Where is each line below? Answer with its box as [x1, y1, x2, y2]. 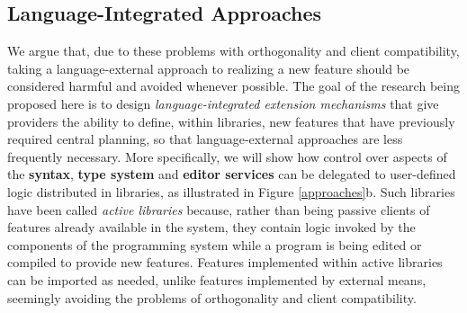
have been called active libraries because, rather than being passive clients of [7, 200, 430, 219]
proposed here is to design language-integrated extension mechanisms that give [7, 94, 439, 112]
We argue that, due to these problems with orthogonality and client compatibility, [7, 41, 460, 60]
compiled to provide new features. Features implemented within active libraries [7, 253, 443, 272]
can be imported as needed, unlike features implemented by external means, [7, 270, 427, 289]
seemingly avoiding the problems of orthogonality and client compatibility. [7, 288, 417, 307]
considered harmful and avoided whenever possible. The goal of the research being [7, 76, 460, 95]
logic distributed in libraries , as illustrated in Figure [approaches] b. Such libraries [7, 182, 455, 201]
